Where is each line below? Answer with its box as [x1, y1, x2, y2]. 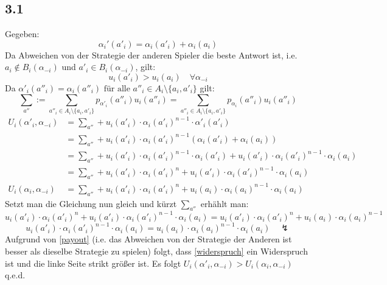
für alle [103, 84, 130, 93]
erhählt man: [200, 197, 249, 209]
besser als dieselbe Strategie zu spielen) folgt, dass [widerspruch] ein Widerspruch [5, 244, 308, 257]
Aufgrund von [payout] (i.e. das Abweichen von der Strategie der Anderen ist [5, 233, 292, 245]
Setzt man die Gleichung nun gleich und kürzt [5, 197, 177, 209]
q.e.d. [5, 269, 26, 281]
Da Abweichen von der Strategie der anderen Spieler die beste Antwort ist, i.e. [5, 48, 298, 61]
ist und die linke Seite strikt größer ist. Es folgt [5, 256, 181, 269]
